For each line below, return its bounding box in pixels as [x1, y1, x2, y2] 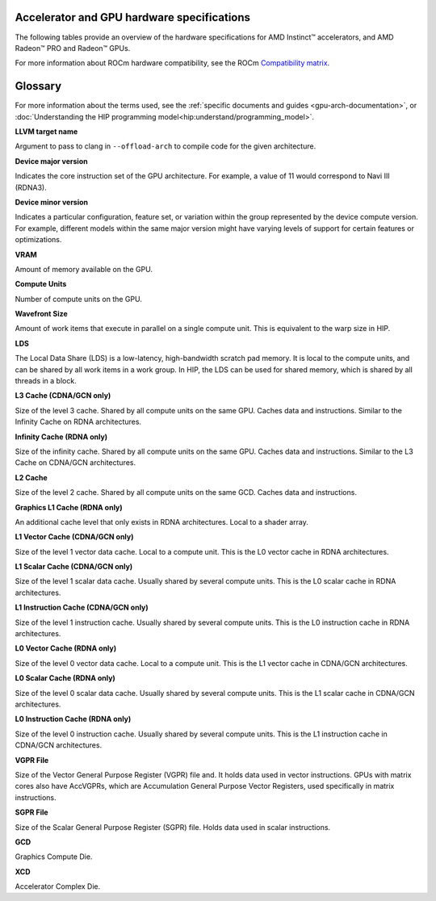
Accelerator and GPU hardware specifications [15, 10, 250, 24]
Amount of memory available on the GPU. [15, 264, 153, 274]
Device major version [15, 156, 88, 166]
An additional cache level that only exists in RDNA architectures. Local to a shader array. [15, 517, 308, 526]
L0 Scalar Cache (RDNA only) [15, 673, 116, 683]
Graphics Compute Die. [15, 852, 93, 861]
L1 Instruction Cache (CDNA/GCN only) [15, 602, 149, 613]
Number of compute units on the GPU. [15, 294, 143, 304]
